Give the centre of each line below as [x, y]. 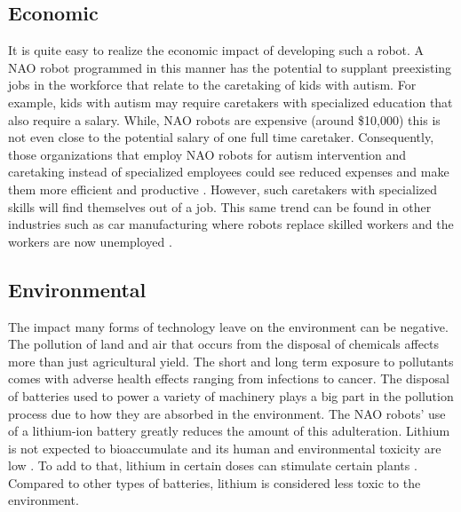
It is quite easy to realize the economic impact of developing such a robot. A [216, 50]
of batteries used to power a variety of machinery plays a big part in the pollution [231, 395]
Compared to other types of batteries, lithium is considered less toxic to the [215, 482]
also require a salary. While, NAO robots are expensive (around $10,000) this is [224, 119]
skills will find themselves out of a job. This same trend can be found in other [220, 206]
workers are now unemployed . [90, 241]
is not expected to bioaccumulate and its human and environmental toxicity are [225, 448]
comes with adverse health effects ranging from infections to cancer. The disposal [229, 378]
